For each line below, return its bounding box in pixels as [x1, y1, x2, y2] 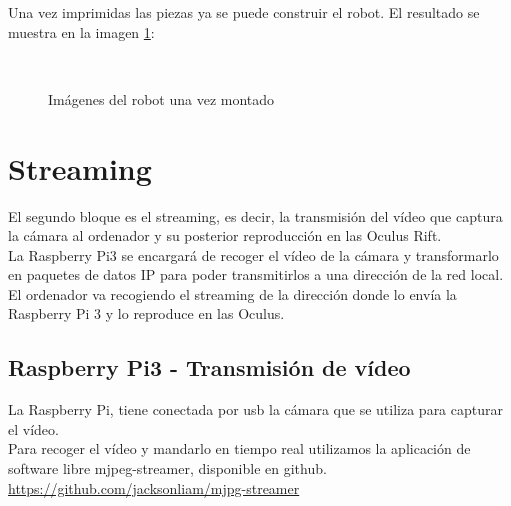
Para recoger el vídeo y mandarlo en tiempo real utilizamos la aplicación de [8, 438, 471, 459]
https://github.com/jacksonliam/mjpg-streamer [8, 477, 300, 498]
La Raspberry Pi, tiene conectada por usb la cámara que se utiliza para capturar [8, 399, 503, 420]
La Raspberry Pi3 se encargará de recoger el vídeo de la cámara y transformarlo [8, 244, 499, 265]
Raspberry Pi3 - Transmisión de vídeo [8, 352, 411, 383]
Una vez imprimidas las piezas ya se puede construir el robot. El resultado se [8, 2, 480, 22]
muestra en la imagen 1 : [8, 21, 155, 42]
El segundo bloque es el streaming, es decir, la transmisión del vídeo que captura [8, 205, 503, 226]
